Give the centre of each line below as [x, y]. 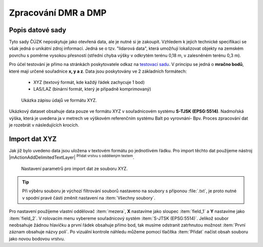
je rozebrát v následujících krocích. [44, 125]
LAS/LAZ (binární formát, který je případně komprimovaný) [92, 89]
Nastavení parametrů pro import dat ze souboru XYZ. [75, 168]
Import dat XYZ [33, 139]
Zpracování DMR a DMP [58, 13]
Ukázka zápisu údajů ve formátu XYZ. [59, 100]
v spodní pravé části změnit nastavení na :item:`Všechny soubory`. [89, 198]
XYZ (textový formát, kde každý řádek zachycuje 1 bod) [89, 82]
